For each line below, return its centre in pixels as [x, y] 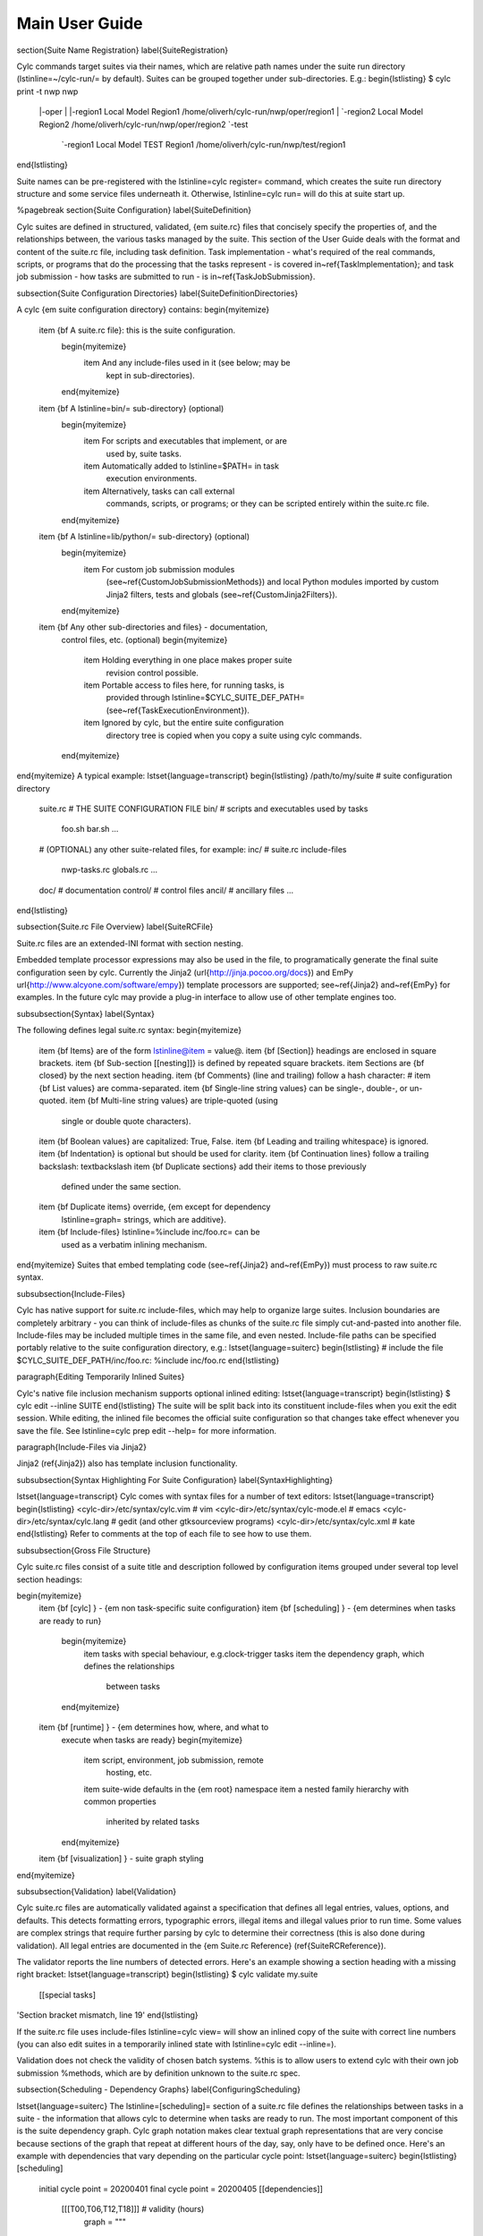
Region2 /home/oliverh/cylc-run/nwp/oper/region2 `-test [144, 124]
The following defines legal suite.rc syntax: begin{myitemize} [129, 1030]
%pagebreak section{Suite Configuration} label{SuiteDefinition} [134, 210]
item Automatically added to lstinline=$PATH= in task [181, 466]
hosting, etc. [129, 1773]
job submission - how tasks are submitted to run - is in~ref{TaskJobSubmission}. [166, 276]
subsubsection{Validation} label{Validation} [97, 1892]
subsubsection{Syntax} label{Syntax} [86, 1013]
